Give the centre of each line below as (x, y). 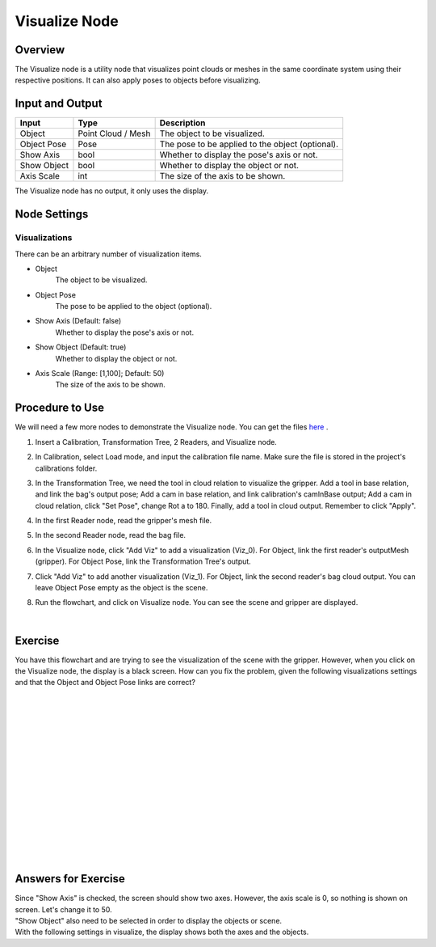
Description (182, 123)
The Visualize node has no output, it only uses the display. (112, 191)
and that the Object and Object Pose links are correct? (105, 683)
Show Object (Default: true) (81, 347)
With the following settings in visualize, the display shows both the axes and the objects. (162, 932)
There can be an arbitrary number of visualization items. (108, 254)
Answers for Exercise (70, 879)
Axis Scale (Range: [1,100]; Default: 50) (100, 374)
